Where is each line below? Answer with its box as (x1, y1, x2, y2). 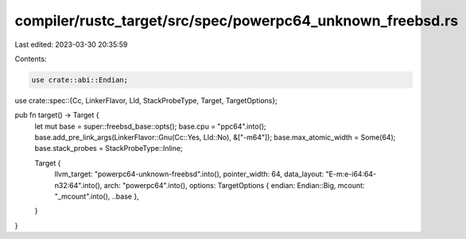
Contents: (14, 54, 47, 64)
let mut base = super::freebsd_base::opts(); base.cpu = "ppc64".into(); (34, 121, 266, 131)
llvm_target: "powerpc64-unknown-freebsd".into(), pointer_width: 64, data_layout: (54, 169, 324, 179)
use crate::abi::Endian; (31, 75, 129, 84)
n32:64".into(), (54, 180, 103, 190)
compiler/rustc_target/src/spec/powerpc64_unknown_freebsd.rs (14, 12, 459, 29)
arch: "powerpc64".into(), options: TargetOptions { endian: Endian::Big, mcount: (103, 180, 365, 190)
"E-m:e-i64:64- (325, 169, 377, 179)
